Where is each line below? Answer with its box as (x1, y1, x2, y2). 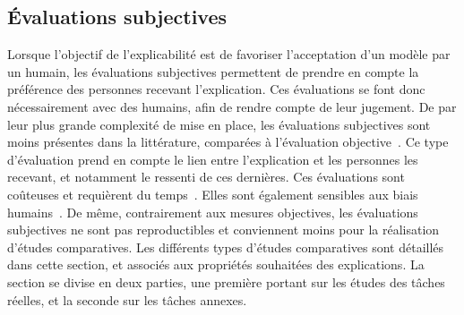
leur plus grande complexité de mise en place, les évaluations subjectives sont (7, 115, 431, 133)
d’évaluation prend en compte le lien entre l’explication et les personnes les (7, 149, 418, 168)
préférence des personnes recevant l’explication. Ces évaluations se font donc (7, 80, 425, 98)
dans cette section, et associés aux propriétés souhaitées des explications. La (7, 255, 425, 274)
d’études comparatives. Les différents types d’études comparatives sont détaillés (7, 237, 444, 256)
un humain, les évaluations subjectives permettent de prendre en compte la (7, 62, 419, 81)
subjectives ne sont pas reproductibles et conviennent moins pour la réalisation (7, 220, 440, 239)
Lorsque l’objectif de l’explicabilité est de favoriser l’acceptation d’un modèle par (7, 45, 451, 64)
